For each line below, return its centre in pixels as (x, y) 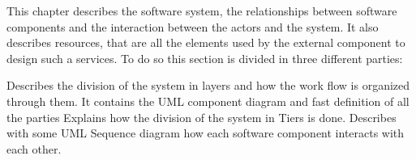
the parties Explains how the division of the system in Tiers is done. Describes (202, 117)
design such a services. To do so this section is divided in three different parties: (205, 58)
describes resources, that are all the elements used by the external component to (206, 42)
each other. (34, 148)
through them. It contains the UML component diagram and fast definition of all (208, 101)
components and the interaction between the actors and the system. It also (193, 26)
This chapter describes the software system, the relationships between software (202, 11)
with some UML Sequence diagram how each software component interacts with (206, 133)
